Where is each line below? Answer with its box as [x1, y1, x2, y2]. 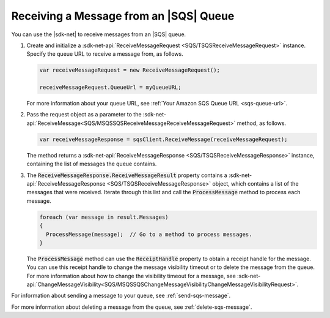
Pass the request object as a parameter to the [26, 111, 142, 118]
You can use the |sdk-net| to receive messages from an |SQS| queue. [11, 31, 186, 38]
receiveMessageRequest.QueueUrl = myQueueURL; [39, 84, 182, 91]
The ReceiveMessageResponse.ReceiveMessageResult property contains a [26, 172, 227, 179]
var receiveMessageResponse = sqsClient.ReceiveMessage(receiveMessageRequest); [39, 135, 288, 143]
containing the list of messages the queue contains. [26, 160, 157, 168]
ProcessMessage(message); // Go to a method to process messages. [46, 230, 252, 238]
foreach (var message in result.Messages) [39, 213, 169, 221]
